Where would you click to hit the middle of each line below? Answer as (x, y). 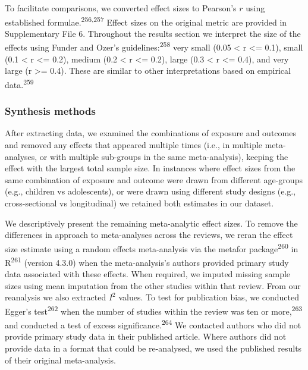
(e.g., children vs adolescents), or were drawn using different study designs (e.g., (150, 191)
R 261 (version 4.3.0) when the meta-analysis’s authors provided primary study (147, 261)
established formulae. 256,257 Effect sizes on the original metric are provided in (146, 21)
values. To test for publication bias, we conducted (209, 297)
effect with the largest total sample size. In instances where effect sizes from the (150, 168)
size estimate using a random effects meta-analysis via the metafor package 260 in (152, 247)
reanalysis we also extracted (56, 297)
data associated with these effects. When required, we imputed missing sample (148, 274)
